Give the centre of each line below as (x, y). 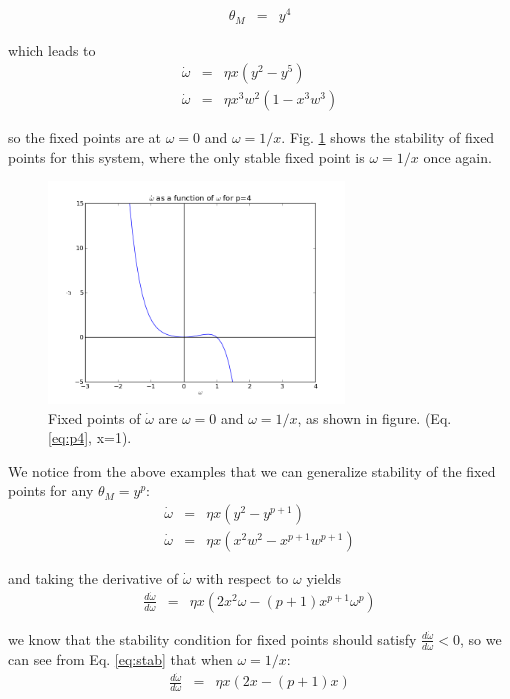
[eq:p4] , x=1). (90, 437)
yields (324, 578)
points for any (51, 490)
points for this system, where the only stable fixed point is (186, 156)
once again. (457, 156)
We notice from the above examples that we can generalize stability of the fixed (252, 470)
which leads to (52, 49)
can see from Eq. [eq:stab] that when (120, 658)
